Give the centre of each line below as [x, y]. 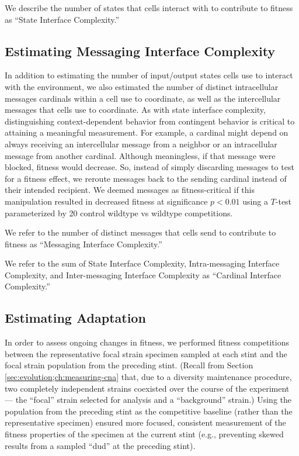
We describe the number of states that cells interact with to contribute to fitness [149, 8]
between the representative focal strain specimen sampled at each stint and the [146, 353]
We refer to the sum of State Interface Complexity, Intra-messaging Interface [142, 263]
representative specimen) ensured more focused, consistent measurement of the [145, 422]
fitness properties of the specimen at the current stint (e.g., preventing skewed [144, 434]
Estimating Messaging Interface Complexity [140, 51]
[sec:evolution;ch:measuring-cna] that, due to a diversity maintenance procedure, [148, 377]
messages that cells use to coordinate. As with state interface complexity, [135, 110]
